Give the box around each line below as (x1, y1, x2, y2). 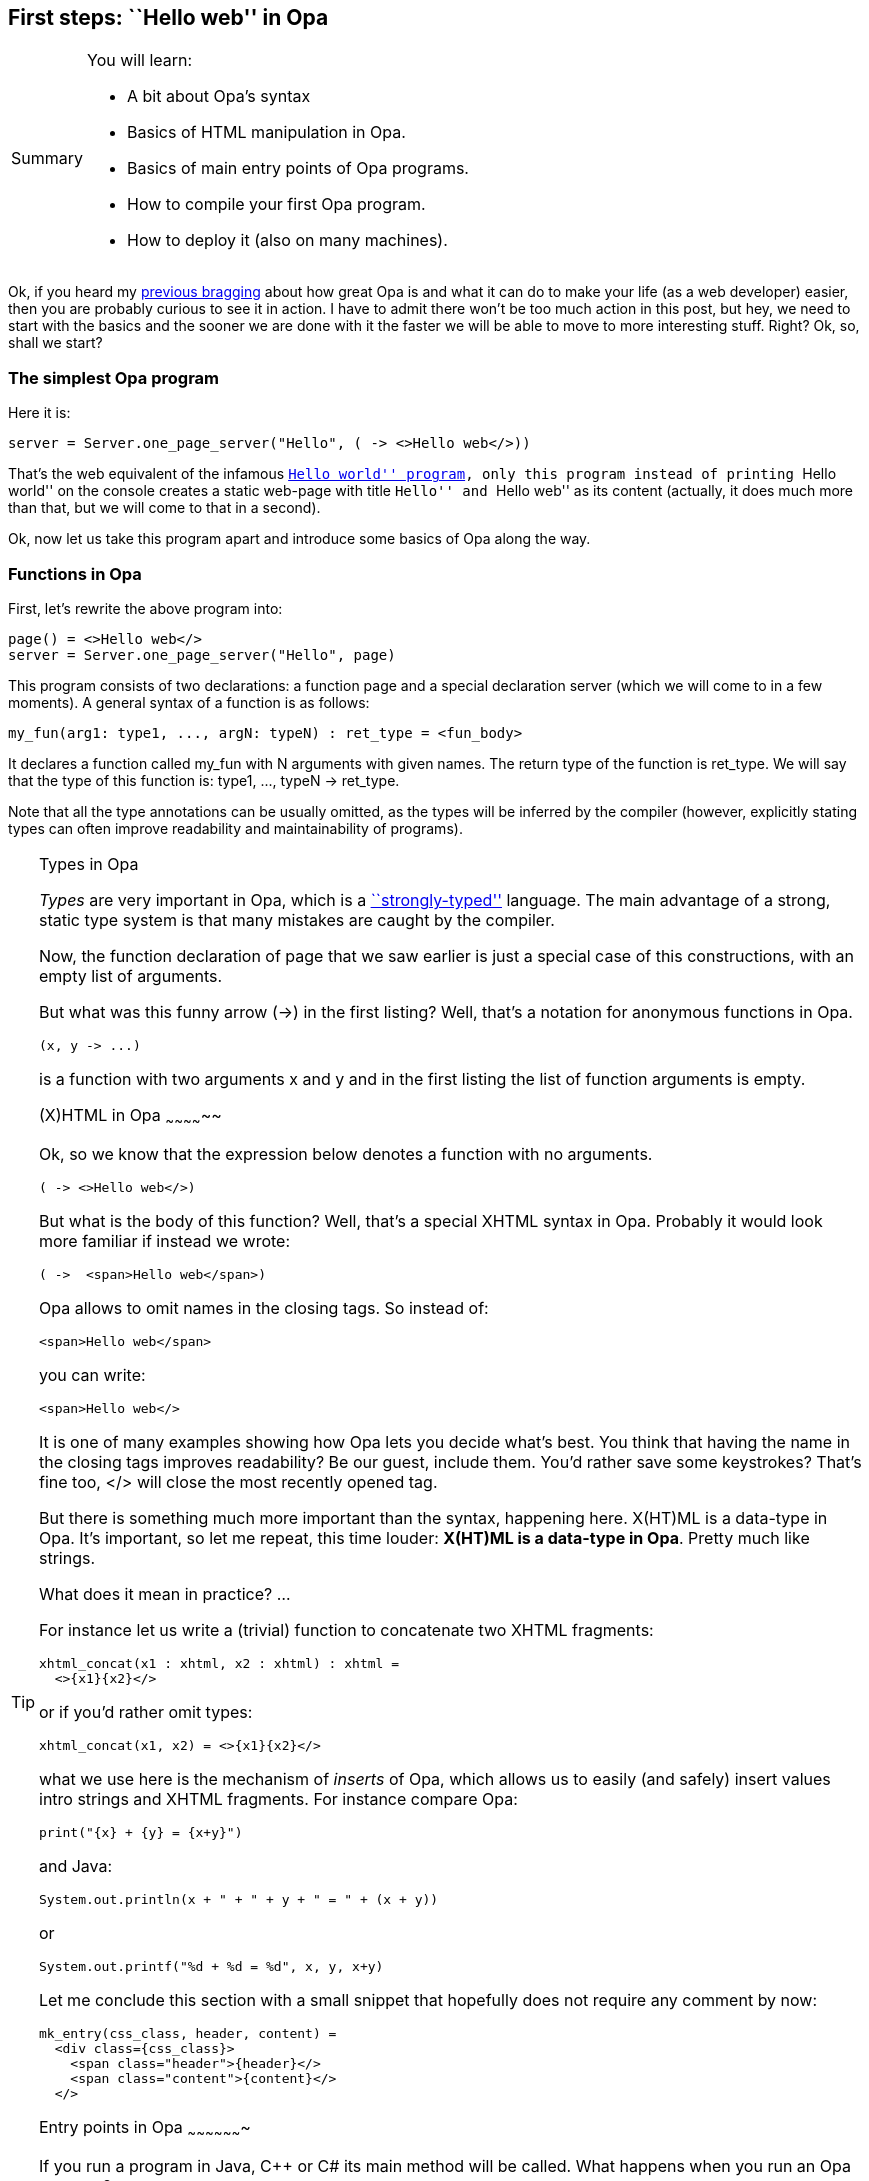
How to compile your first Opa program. (127, 194, 426, 215)
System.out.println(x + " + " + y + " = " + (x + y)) (39, 1892, 439, 1908)
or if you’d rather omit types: (39, 1702, 253, 1723)
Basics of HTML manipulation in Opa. (127, 122, 406, 143)
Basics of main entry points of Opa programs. (127, 158, 469, 179)
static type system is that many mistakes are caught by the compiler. (39, 909, 555, 930)
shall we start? (8, 334, 103, 352)
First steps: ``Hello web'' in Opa (8, 5, 329, 30)
